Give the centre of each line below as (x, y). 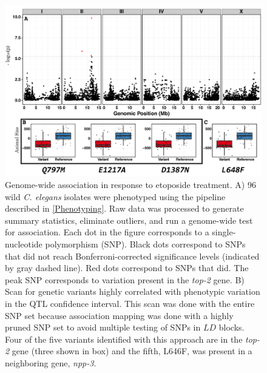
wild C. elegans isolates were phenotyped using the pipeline (115, 196)
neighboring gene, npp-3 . (51, 362)
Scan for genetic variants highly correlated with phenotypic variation (133, 291)
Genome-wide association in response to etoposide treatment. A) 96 (130, 184)
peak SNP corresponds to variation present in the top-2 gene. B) (125, 279)
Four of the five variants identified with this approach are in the (124, 339)
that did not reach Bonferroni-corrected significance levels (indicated (132, 256)
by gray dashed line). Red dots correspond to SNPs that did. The (127, 268)
